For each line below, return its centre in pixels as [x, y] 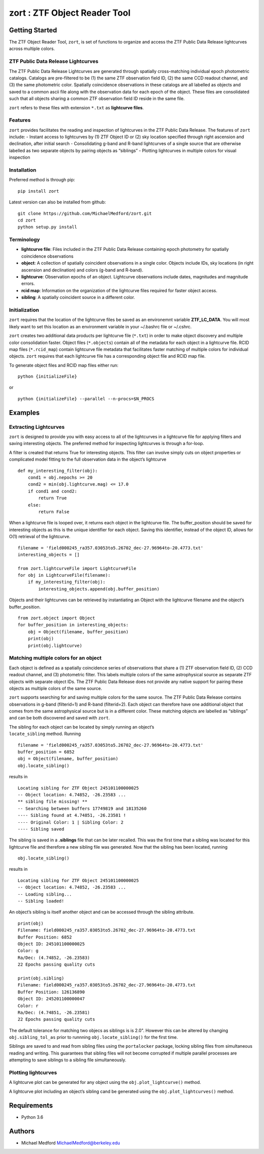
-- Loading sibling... [45, 894]
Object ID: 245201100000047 [51, 999]
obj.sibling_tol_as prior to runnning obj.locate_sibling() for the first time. [93, 1037]
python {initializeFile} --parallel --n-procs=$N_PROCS [86, 399]
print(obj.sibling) [41, 978]
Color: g [28, 951]
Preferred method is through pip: [42, 180]
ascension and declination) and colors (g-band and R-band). [82, 270]
